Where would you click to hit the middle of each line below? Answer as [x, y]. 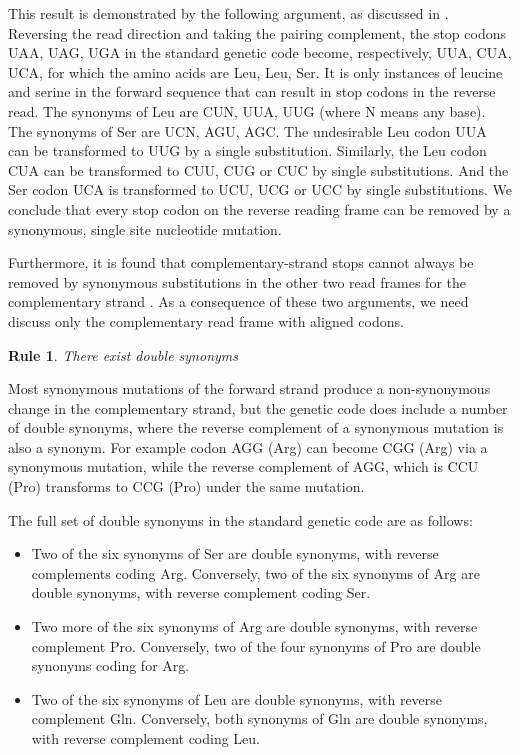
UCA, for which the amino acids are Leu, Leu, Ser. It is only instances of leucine [255, 71]
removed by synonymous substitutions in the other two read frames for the [237, 281]
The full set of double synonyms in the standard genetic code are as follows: [240, 519]
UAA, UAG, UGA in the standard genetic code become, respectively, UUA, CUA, [260, 52]
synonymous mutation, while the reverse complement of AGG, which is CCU [243, 466]
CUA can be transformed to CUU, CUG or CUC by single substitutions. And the [258, 169]
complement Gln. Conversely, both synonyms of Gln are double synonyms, [259, 718]
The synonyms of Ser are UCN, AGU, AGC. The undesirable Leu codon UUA [247, 130]
